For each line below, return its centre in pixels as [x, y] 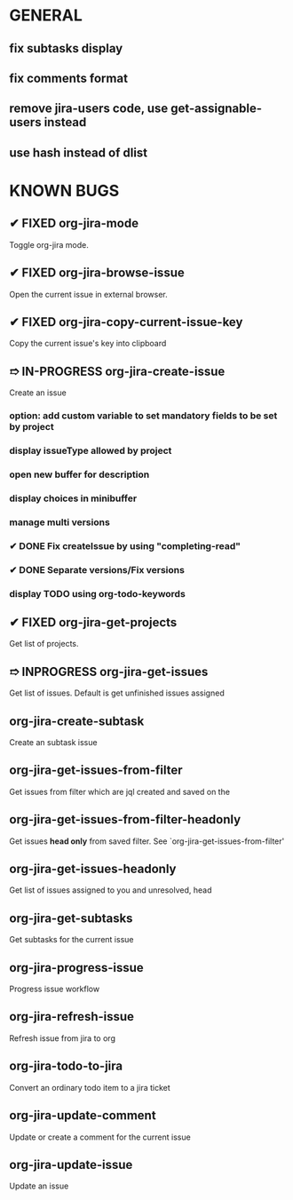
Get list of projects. [44, 644]
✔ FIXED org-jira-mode [74, 223]
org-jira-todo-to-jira [66, 1066]
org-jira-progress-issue [76, 968]
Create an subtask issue [53, 742]
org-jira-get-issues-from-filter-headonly [125, 819]
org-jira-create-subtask [77, 721]
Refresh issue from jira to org [62, 1038]
